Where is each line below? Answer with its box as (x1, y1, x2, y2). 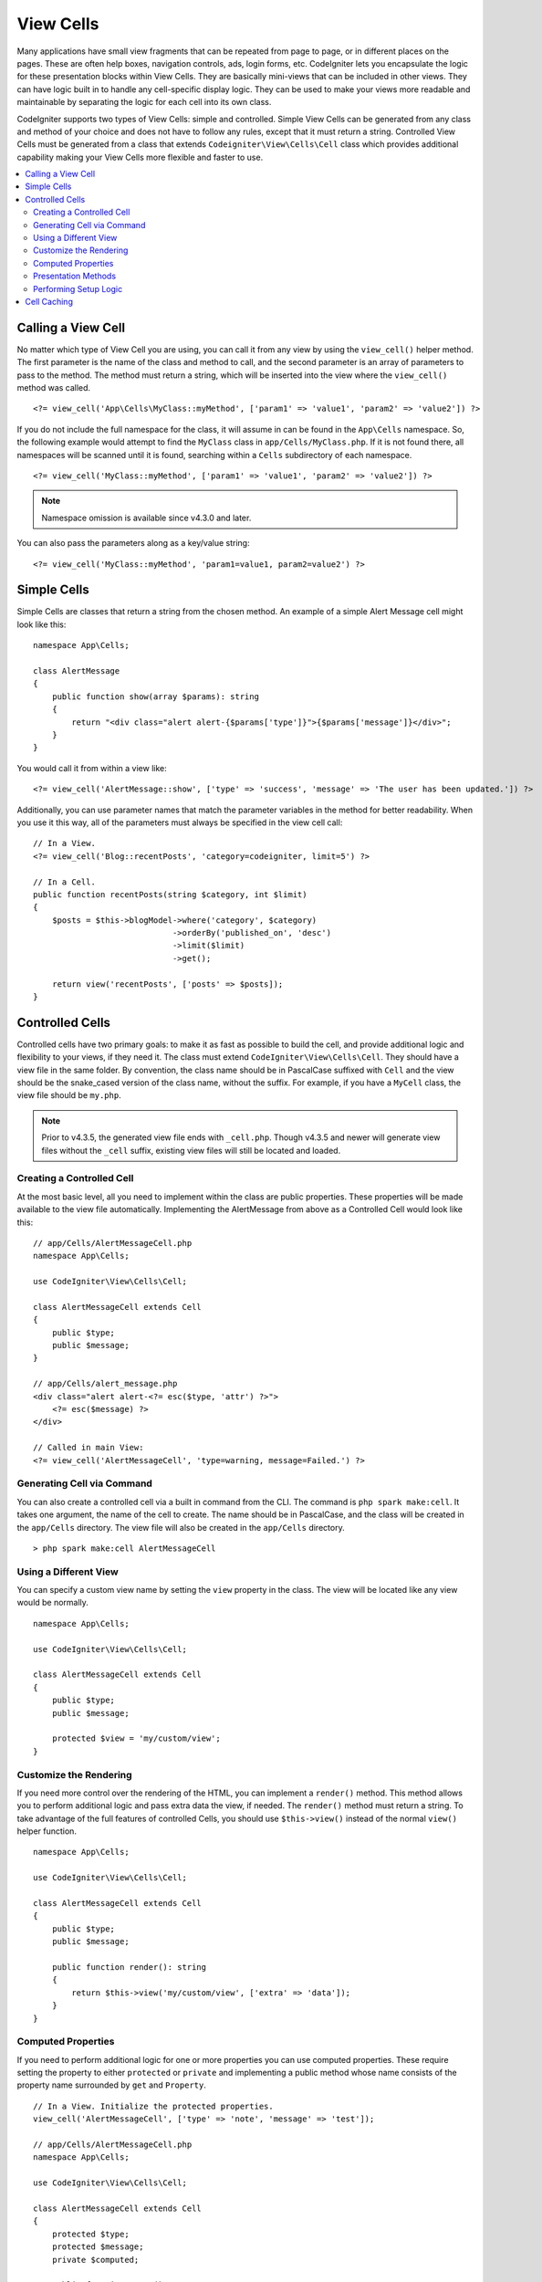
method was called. (16, 382, 91, 393)
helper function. (16, 1826, 78, 1837)
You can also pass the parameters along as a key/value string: (16, 538, 250, 549)
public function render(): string (51, 1962, 207, 1972)
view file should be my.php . (16, 1090, 122, 1101)
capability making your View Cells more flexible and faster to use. (16, 152, 264, 162)
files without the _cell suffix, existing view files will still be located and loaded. (41, 1145, 341, 1156)
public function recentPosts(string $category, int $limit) (33, 889, 307, 899)
